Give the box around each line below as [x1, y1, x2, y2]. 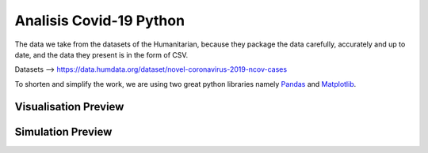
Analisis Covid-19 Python [14, 12, 185, 29]
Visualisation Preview [14, 99, 124, 114]
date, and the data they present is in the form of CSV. [14, 50, 189, 59]
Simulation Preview [14, 125, 113, 138]
